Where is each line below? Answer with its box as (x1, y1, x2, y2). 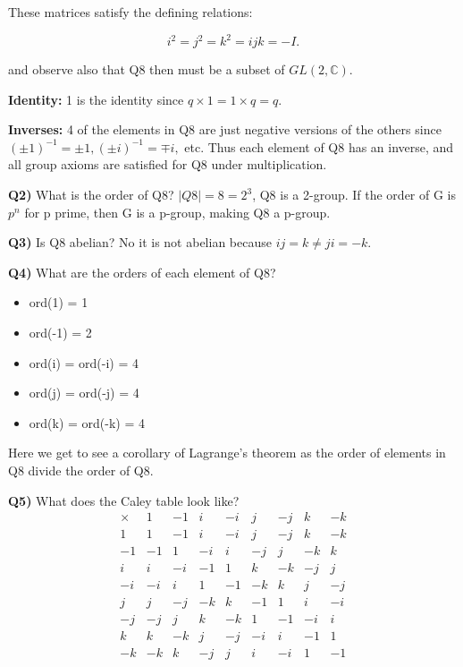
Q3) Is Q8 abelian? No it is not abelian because (8, 233, 272, 252)
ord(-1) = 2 (29, 323, 92, 342)
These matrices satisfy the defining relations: (8, 3, 253, 21)
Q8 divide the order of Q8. (8, 461, 154, 479)
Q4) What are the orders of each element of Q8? (8, 262, 276, 281)
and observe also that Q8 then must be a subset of (8, 60, 285, 79)
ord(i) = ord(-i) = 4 (29, 353, 139, 372)
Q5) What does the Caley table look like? (8, 491, 240, 509)
